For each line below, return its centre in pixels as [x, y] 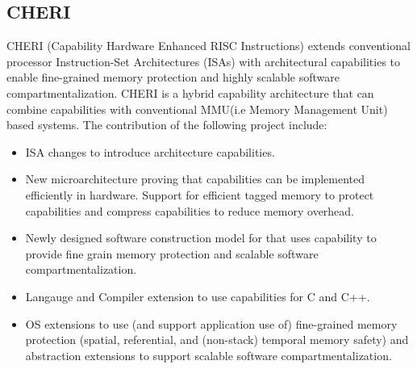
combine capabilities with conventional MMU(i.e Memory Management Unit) [197, 109]
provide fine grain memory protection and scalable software [172, 253]
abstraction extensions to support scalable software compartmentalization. [208, 355]
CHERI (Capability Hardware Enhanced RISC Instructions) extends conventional [208, 46]
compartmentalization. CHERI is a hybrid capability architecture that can [190, 92]
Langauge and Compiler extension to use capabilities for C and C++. [198, 296]
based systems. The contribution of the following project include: [167, 125]
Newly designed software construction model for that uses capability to [201, 238]
